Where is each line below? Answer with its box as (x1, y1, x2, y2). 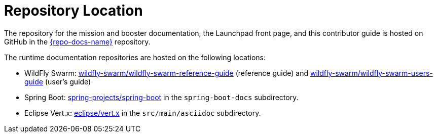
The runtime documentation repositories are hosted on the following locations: (4, 53, 266, 62)
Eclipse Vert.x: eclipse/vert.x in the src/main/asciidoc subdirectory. (24, 108, 261, 117)
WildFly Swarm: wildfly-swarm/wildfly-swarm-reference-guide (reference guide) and (24, 68, 309, 77)
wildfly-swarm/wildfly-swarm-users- (310, 68, 433, 77)
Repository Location (4, 2, 143, 19)
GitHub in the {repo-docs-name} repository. (4, 37, 151, 46)
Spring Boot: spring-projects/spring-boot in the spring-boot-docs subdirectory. (24, 93, 299, 102)
